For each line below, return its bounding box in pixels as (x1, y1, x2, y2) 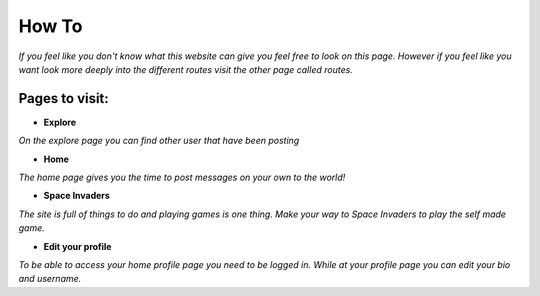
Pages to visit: (18, 90, 109, 107)
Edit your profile (43, 240, 112, 252)
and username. (18, 273, 82, 285)
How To (18, 15, 83, 37)
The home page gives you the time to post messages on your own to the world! (18, 171, 346, 184)
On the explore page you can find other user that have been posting (18, 135, 300, 147)
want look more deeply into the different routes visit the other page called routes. (18, 63, 354, 75)
